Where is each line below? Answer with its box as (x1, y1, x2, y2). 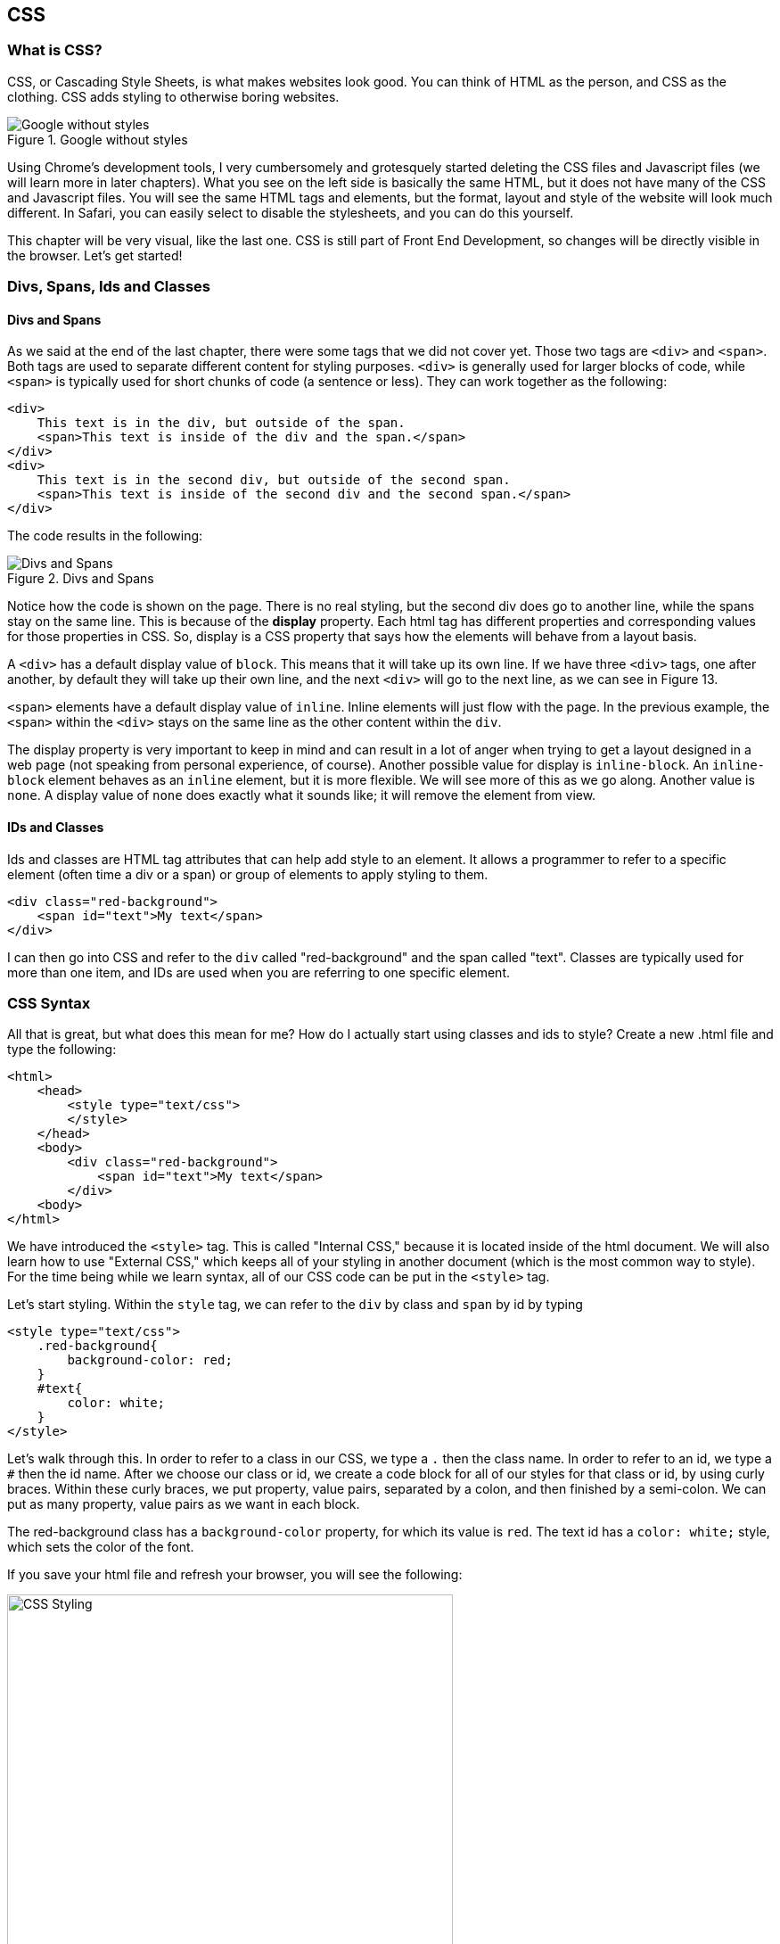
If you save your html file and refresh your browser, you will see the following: (7, 1567, 463, 1583)
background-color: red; (67, 1353, 233, 1368)
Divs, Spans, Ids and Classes (7, 277, 210, 296)
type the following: (7, 1042, 117, 1058)
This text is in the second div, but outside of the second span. (37, 473, 511, 488)
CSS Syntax (7, 993, 91, 1012)
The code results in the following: (7, 528, 203, 544)
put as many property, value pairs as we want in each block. (7, 1496, 360, 1512)
